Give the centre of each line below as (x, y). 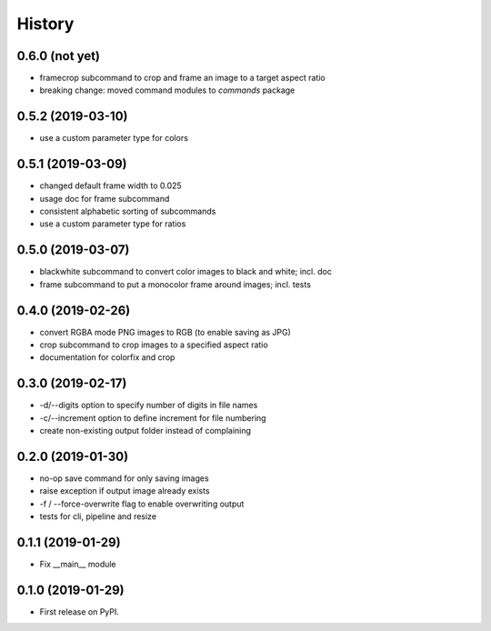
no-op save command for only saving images (124, 478)
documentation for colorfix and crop (107, 357)
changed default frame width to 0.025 (110, 185)
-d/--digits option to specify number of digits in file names (149, 406)
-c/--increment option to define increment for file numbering (153, 417)
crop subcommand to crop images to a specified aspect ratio (154, 345)
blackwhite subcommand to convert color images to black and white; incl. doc (185, 272)
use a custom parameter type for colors (114, 138)
